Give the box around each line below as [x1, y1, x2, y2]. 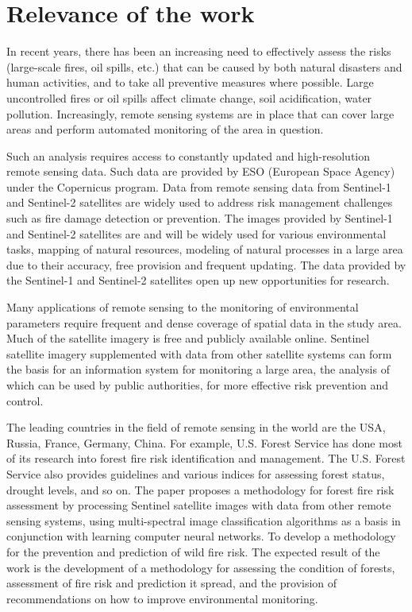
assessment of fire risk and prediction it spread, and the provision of [6, 575, 337, 591]
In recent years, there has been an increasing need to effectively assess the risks [6, 43, 391, 60]
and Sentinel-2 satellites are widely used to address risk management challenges [6, 194, 393, 211]
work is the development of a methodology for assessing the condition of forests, [6, 559, 395, 575]
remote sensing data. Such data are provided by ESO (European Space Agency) [6, 163, 395, 180]
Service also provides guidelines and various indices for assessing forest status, [6, 465, 385, 482]
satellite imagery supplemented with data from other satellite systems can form [6, 345, 392, 362]
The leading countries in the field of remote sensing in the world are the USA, [6, 419, 386, 436]
